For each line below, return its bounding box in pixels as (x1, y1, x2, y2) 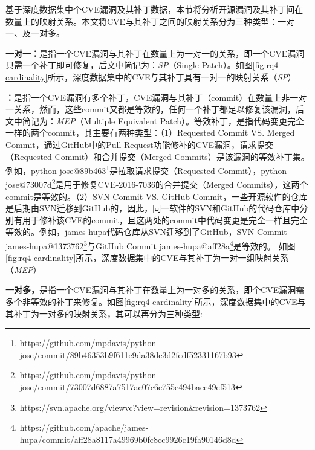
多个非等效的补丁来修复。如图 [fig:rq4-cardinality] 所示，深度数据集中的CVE (5, 295, 297, 308)
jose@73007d (5, 178, 52, 191)
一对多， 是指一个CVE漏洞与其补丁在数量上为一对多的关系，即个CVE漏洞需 (5, 283, 305, 296)
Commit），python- (218, 164, 290, 176)
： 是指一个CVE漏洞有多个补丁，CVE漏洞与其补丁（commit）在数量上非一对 (5, 91, 307, 103)
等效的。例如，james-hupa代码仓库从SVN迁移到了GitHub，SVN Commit (5, 225, 287, 238)
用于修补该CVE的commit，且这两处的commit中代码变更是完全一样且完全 (22, 213, 308, 226)
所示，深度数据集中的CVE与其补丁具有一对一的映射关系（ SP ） (47, 70, 296, 83)
